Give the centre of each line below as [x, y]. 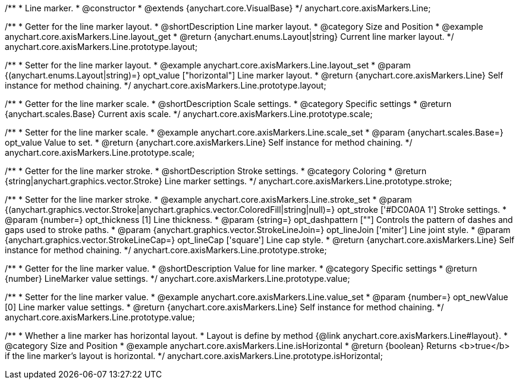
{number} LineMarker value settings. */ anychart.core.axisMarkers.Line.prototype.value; [177, 278]
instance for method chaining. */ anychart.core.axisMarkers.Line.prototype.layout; [166, 85]
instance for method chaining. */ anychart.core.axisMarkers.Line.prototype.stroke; [166, 250]
